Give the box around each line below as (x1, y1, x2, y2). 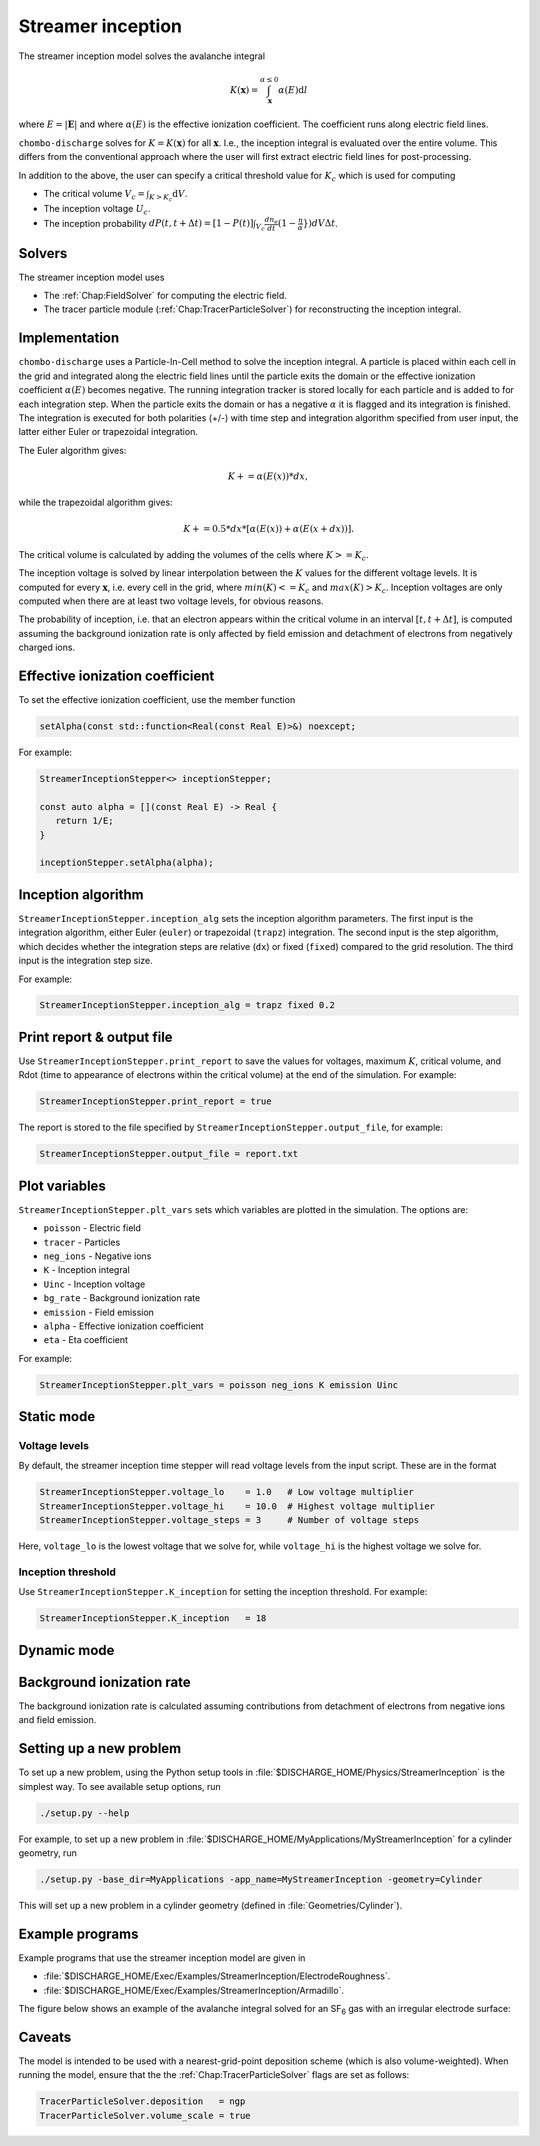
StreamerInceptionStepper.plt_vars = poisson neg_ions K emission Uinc (39, 1379, 399, 1390)
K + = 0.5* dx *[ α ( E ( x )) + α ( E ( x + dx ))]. (183, 523, 355, 534)
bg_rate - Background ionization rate (43, 1292, 201, 1304)
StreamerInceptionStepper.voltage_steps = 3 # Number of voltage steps (39, 1515, 420, 1526)
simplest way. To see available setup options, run (18, 1780, 222, 1792)
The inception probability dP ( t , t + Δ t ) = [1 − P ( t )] (43, 217, 254, 229)
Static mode (18, 1408, 96, 1425)
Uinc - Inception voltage (43, 1278, 146, 1290)
